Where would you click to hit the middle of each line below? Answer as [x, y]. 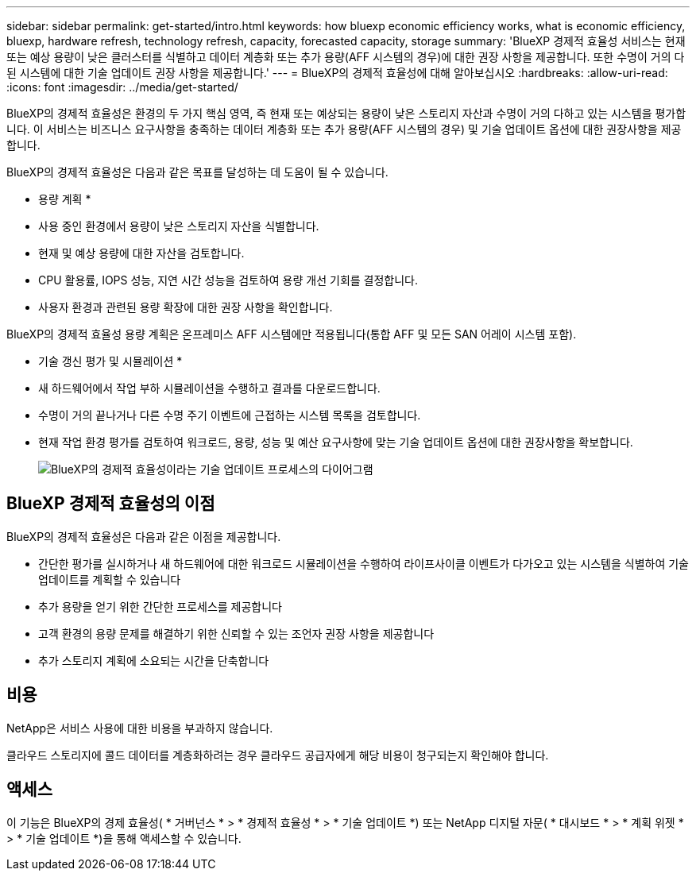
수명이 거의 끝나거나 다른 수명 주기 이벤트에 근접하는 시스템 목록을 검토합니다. [230, 415]
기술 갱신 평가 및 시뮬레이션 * [110, 361]
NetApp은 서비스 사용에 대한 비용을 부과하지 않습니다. [140, 728]
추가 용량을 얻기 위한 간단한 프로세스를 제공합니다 [160, 606]
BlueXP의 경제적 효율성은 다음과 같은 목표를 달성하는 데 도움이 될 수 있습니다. [197, 172]
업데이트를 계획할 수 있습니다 [110, 579]
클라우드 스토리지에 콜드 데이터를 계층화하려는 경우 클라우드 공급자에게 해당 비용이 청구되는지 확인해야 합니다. [278, 755]
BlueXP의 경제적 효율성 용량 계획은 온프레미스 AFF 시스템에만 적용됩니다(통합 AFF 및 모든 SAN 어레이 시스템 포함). [292, 334]
